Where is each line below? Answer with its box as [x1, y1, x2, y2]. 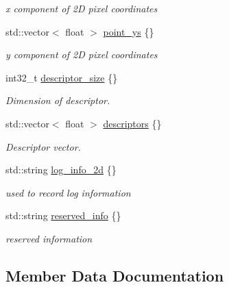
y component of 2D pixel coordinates [5, 47, 158, 62]
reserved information [5, 231, 93, 245]
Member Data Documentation [5, 264, 224, 286]
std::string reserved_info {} [5, 208, 121, 223]
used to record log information [5, 185, 131, 199]
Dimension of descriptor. [5, 93, 110, 108]
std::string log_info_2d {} [5, 162, 117, 177]
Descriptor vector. [5, 139, 81, 153]
